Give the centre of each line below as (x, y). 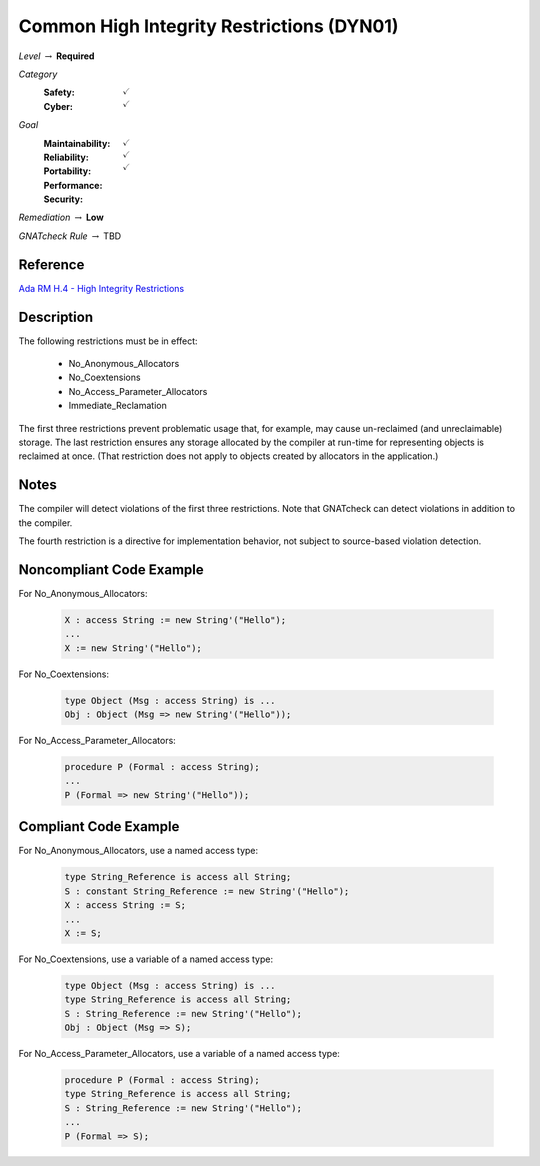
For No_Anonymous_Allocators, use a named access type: (138, 851)
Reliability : (66, 157)
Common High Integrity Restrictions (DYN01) (208, 26)
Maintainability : (77, 143)
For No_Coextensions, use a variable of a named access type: (146, 959)
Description (56, 316)
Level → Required (56, 56)
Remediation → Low (61, 217)
